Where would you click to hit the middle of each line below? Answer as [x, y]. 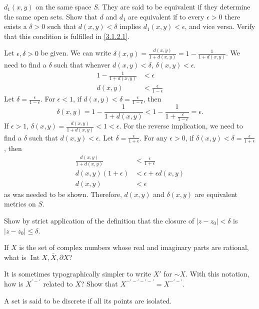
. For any [153, 137]
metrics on [20, 204]
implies [130, 26]
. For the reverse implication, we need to [181, 126]
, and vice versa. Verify [220, 26]
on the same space [63, 6]
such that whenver [82, 64]
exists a [15, 26]
